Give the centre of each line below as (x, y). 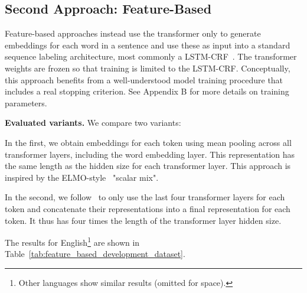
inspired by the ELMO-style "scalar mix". (82, 177)
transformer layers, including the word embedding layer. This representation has (150, 154)
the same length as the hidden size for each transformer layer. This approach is (148, 166)
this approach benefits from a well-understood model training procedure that (144, 79)
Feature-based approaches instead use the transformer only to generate (133, 33)
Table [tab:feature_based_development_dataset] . (95, 254)
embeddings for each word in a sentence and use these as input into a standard (148, 45)
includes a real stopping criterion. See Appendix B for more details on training (147, 91)
